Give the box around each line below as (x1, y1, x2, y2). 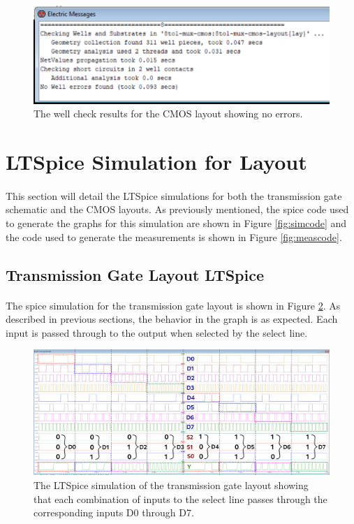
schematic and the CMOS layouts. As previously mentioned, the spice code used (6, 202, 349, 217)
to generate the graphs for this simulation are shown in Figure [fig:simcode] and (6, 216, 347, 230)
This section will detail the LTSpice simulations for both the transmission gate (6, 188, 342, 203)
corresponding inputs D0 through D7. (34, 505, 194, 520)
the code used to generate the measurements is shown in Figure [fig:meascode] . (6, 229, 342, 244)
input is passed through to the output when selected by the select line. (6, 325, 308, 340)
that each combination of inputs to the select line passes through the (34, 491, 327, 506)
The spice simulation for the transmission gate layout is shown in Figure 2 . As (6, 298, 341, 312)
